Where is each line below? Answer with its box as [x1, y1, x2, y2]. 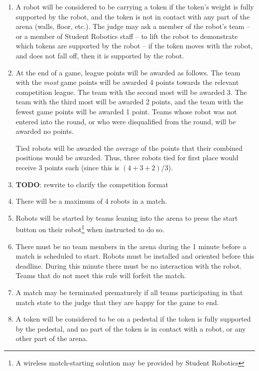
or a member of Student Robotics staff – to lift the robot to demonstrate [15, 30, 238, 41]
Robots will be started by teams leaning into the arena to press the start [15, 212, 238, 223]
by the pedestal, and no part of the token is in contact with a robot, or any [15, 323, 246, 334]
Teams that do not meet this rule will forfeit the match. [15, 270, 186, 281]
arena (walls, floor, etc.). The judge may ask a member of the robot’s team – [15, 21, 250, 31]
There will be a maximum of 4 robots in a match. [15, 196, 167, 206]
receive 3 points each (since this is [15, 162, 120, 172]
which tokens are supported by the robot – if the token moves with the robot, [15, 40, 253, 51]
